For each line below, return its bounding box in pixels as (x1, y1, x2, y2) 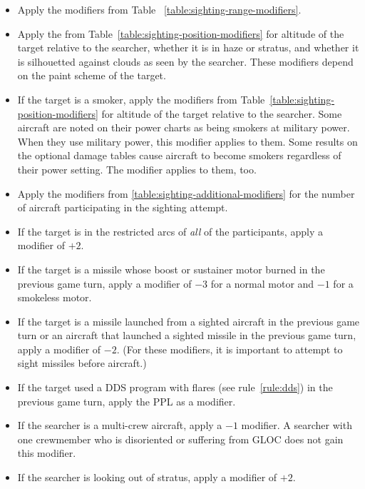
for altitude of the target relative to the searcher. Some (101, 106, 342, 121)
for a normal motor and (210, 276, 314, 291)
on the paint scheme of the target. (17, 68, 166, 83)
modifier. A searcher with (241, 418, 352, 433)
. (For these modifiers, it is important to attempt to (116, 341, 343, 356)
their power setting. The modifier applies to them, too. (17, 161, 257, 176)
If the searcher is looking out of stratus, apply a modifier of (17, 470, 277, 485)
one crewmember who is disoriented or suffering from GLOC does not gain (17, 431, 344, 446)
